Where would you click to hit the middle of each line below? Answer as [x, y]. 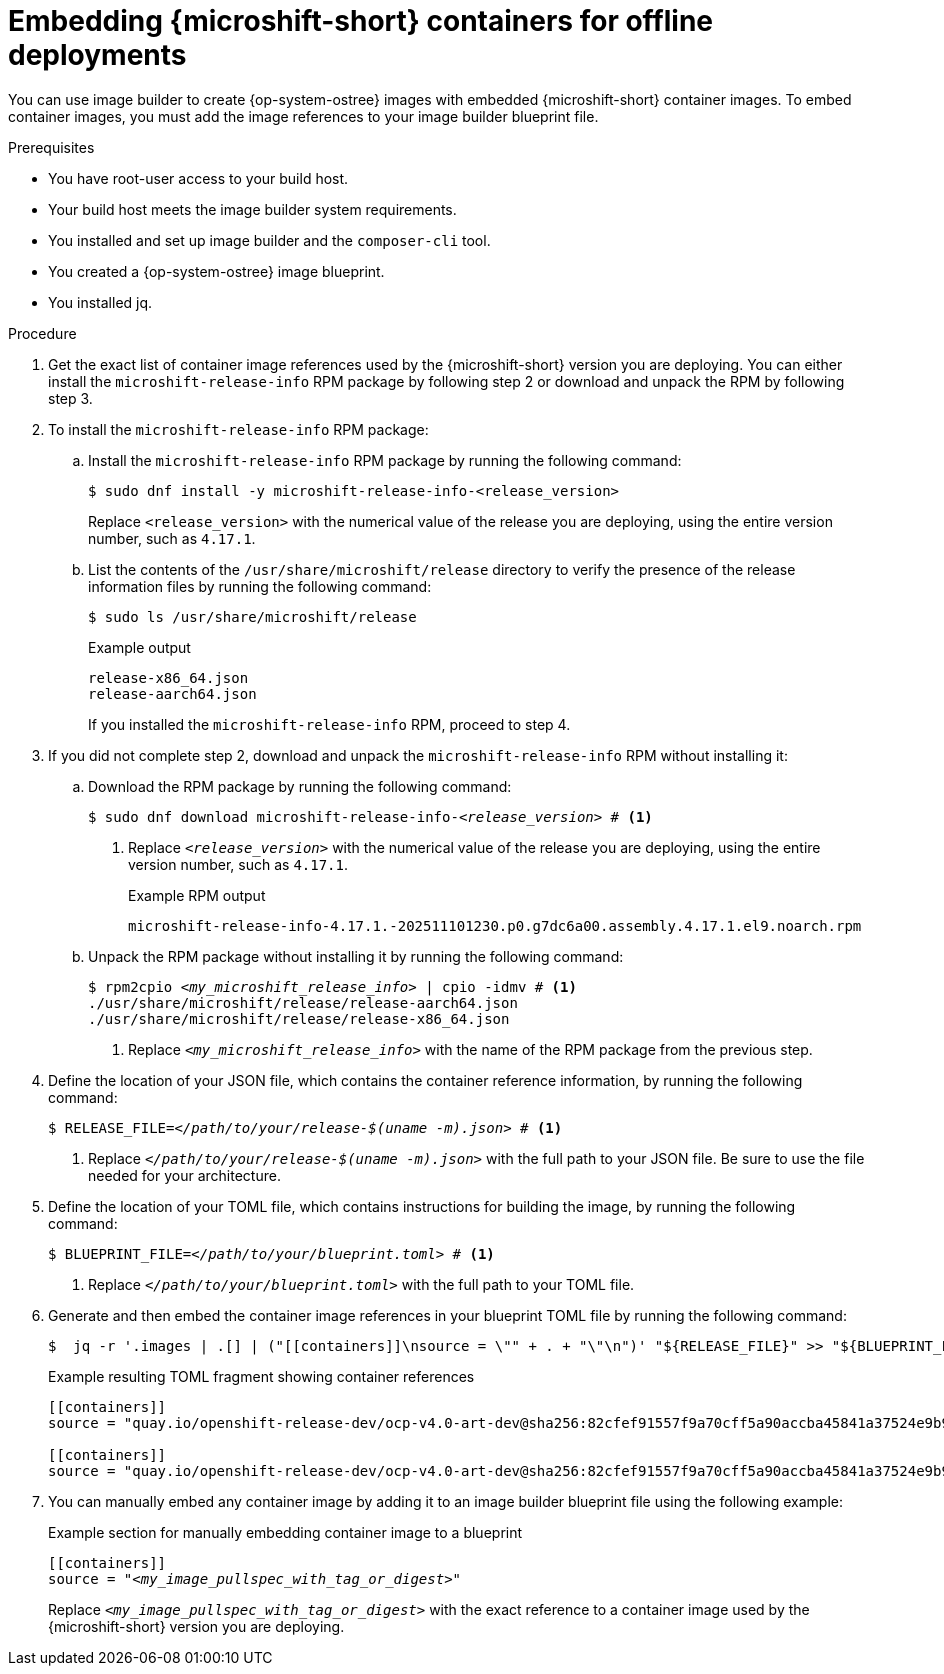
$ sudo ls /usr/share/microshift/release [252, 616]
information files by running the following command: [260, 586]
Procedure [42, 333]
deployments [97, 55]
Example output [139, 647]
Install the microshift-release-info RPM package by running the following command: [385, 460]
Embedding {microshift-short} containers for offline [361, 21]
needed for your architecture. [184, 1175]
